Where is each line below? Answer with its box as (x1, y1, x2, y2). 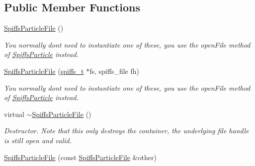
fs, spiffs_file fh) (89, 65, 139, 76)
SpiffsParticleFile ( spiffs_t (4, 65, 84, 76)
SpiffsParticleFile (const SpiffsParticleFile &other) (4, 152, 157, 162)
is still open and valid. (4, 135, 72, 145)
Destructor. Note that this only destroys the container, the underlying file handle (4, 125, 249, 136)
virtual (4, 109, 24, 119)
